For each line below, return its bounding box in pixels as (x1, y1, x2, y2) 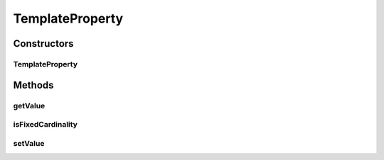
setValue (13, 138, 45, 148)
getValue (13, 101, 46, 110)
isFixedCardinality (13, 120, 78, 130)
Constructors (13, 38, 74, 50)
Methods (13, 79, 54, 91)
